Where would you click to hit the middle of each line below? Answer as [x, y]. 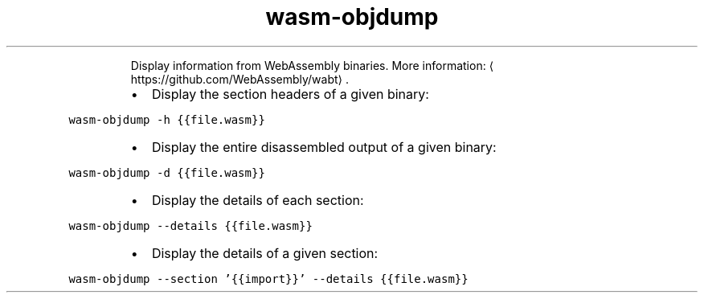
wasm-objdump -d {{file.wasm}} [167, 172]
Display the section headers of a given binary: [290, 94]
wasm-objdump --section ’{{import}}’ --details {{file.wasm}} [268, 279]
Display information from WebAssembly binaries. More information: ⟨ [312, 65]
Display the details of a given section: [265, 253]
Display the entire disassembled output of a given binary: [324, 147]
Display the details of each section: [258, 200]
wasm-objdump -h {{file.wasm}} [167, 119]
